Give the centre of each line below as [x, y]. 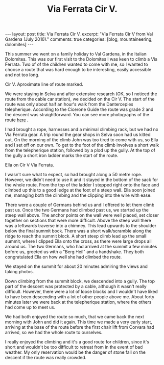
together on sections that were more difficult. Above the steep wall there [78, 221]
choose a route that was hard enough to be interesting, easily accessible [78, 70]
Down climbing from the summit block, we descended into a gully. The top [80, 281]
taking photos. [20, 272]
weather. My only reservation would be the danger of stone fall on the [75, 352]
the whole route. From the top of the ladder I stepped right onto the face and [82, 185]
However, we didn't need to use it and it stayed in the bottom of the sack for [82, 180]
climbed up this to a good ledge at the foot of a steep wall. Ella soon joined [80, 190]
